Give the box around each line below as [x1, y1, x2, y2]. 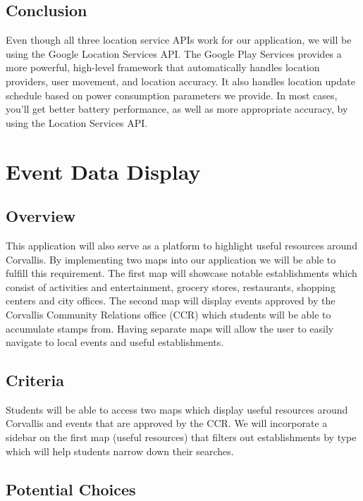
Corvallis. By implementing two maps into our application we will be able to [6, 252, 336, 266]
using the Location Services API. [6, 115, 148, 130]
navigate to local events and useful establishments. [6, 335, 224, 350]
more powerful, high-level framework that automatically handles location [6, 60, 320, 75]
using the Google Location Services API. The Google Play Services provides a [6, 46, 342, 61]
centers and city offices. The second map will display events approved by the [6, 293, 336, 308]
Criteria [6, 369, 64, 391]
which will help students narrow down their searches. [6, 443, 234, 458]
